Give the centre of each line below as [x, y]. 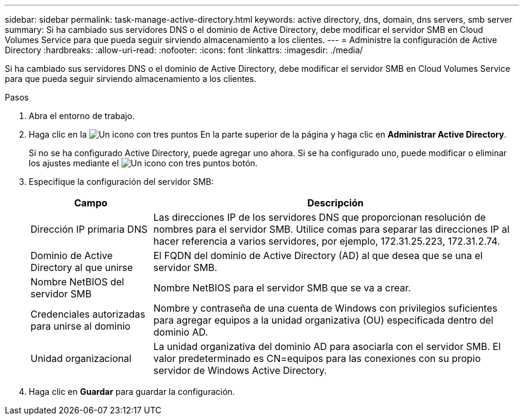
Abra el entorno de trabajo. [82, 116]
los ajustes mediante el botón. [143, 163]
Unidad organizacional [81, 358]
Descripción [335, 203]
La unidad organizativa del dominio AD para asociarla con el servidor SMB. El [327, 346]
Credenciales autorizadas [88, 314]
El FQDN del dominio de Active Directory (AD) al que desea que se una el [318, 255]
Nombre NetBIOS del [77, 282]
